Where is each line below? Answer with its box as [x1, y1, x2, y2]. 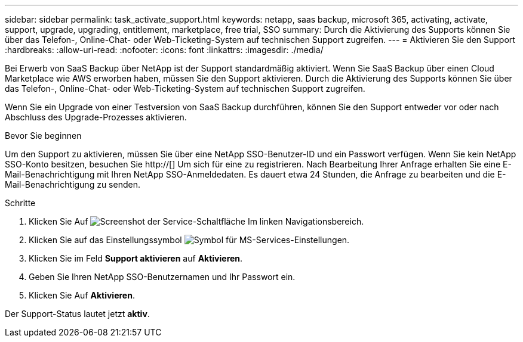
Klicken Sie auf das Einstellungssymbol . [29, 235, 350, 245]
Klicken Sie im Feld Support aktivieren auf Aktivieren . [29, 253, 243, 263]
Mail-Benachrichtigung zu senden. [5, 179, 140, 189]
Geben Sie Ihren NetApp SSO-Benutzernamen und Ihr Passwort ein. [29, 272, 296, 282]
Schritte [5, 198, 36, 208]
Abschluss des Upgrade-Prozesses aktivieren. [5, 112, 187, 122]
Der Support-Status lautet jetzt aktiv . [5, 309, 150, 319]
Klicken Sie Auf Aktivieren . [29, 290, 135, 300]
